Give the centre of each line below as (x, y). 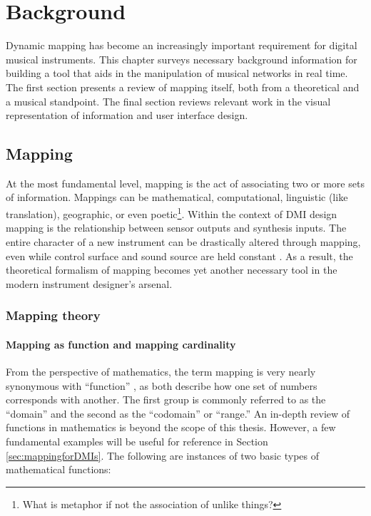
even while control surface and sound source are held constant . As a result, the (179, 256)
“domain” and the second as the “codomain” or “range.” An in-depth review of (178, 413)
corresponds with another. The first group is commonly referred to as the (166, 399)
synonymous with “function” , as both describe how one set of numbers (162, 385)
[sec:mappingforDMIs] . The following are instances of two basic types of (162, 455)
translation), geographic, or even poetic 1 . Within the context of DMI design (172, 213)
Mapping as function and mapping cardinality (121, 344)
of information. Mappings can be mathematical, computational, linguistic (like (177, 197)
